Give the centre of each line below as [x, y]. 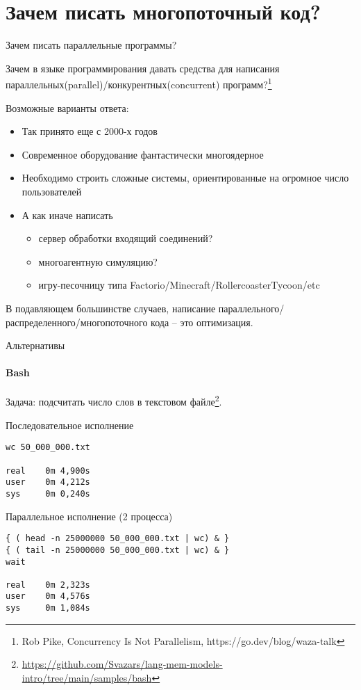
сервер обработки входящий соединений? [126, 238]
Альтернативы [35, 345]
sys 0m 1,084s [48, 608]
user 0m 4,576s [48, 596]
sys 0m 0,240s [48, 494]
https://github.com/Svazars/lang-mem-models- [122, 664]
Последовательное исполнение [70, 425]
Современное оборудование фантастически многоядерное [143, 154]
